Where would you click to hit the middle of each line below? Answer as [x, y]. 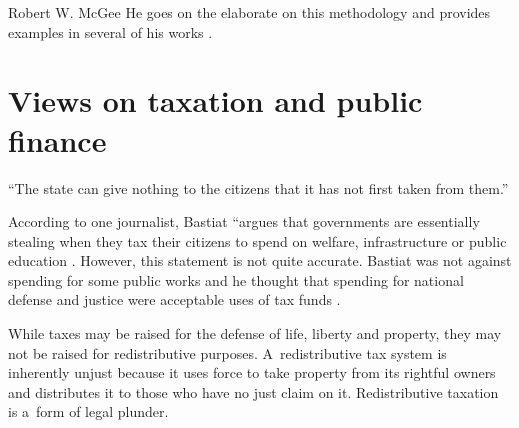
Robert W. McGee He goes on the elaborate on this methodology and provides [249, 12]
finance [57, 139]
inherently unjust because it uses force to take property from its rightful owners [252, 372]
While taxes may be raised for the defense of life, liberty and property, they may [255, 333]
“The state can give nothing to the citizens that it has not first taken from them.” [258, 187]
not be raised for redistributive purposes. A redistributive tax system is [227, 352]
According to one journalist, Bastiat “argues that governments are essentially [244, 221]
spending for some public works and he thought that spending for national [236, 279]
